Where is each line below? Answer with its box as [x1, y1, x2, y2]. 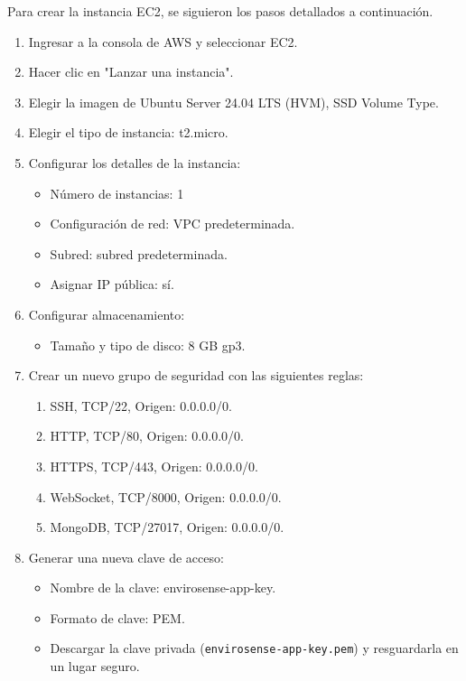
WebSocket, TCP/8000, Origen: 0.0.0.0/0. [50, 487, 282, 506]
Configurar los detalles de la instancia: [28, 153, 241, 172]
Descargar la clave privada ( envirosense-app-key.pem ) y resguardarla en [50, 639, 459, 658]
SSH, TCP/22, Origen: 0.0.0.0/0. [50, 396, 232, 415]
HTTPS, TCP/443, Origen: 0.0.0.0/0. [50, 456, 258, 475]
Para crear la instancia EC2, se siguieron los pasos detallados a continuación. [7, 2, 433, 20]
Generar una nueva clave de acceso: [28, 547, 224, 566]
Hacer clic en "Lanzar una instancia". [28, 62, 234, 81]
